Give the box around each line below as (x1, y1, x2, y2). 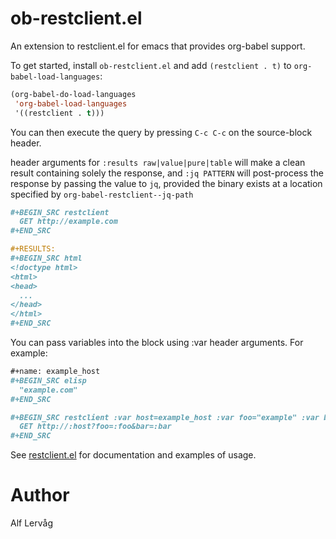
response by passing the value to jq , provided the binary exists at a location (10, 177, 323, 189)
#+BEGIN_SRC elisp (10, 375, 87, 386)
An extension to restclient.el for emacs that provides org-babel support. (10, 40, 306, 52)
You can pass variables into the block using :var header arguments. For (10, 337, 304, 349)
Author (10, 484, 70, 507)
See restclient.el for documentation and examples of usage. (10, 449, 257, 461)
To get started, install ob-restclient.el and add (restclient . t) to (10, 59, 292, 71)
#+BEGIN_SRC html (10, 253, 83, 264)
